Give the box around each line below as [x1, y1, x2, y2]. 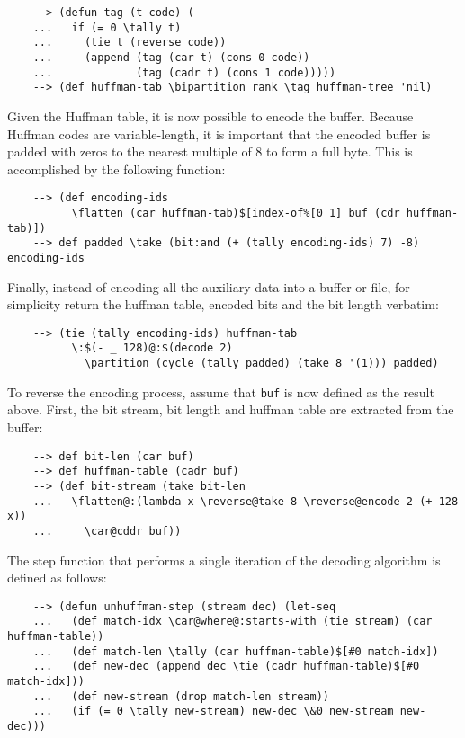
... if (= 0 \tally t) [32, 21, 182, 34]
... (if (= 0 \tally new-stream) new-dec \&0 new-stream [32, 705, 394, 718]
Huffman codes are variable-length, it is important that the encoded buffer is [7, 124, 431, 143]
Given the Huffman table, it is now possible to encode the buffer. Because [7, 106, 414, 125]
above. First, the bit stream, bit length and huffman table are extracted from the [7, 400, 454, 419]
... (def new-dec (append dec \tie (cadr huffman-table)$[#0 [32, 660, 420, 673]
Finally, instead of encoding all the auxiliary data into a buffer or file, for [7, 277, 410, 296]
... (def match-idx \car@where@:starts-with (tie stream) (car [32, 615, 433, 628]
